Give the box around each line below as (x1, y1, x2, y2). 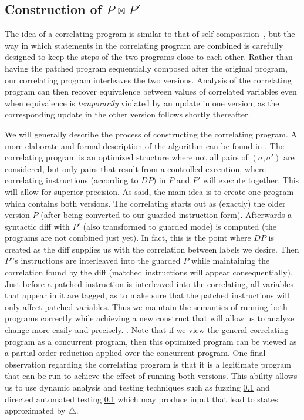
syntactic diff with (5, 220, 70, 232)
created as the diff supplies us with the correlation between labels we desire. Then (5, 243, 299, 255)
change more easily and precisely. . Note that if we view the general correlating (5, 324, 289, 336)
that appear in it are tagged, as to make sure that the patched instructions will (5, 289, 290, 301)
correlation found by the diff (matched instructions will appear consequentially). (5, 266, 293, 278)
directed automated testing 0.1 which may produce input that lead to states (5, 392, 278, 405)
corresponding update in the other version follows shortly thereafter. (5, 108, 251, 120)
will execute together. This (203, 174, 299, 186)
